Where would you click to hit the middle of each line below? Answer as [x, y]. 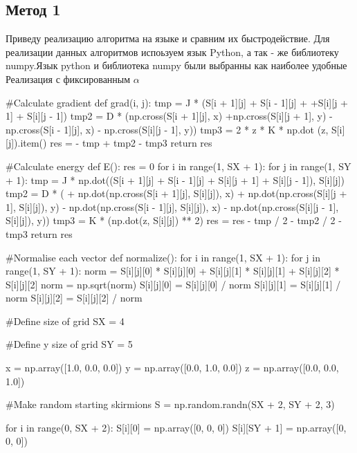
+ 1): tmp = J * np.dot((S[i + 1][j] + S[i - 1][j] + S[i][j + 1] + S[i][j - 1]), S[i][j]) [175, 179]
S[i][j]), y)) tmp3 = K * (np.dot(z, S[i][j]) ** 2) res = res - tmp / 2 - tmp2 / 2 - [174, 220]
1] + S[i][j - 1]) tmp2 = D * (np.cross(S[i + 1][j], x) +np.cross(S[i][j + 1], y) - [169, 116]
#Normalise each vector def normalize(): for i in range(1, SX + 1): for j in [163, 257]
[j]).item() [26, 143]
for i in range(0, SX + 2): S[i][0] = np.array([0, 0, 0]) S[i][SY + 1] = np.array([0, [176, 427]
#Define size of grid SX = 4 [65, 321]
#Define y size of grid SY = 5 [69, 344]
